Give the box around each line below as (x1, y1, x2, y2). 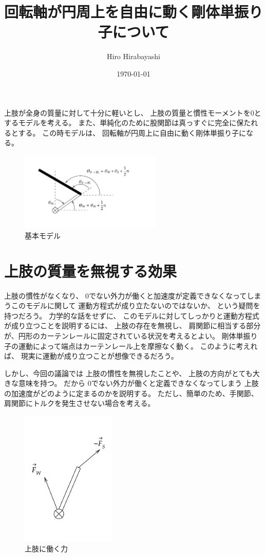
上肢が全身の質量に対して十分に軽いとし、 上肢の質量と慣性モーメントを (4, 107, 251, 118)
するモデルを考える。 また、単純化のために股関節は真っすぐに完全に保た (4, 117, 251, 128)
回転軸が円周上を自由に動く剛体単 (4, 1, 235, 22)
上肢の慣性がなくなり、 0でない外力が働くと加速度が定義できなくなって (4, 290, 247, 301)
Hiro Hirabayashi (106, 51, 160, 62)
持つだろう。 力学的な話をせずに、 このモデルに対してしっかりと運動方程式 (4, 310, 259, 321)
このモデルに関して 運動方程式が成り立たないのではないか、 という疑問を (11, 300, 260, 311)
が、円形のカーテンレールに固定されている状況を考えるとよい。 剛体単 (4, 330, 243, 341)
